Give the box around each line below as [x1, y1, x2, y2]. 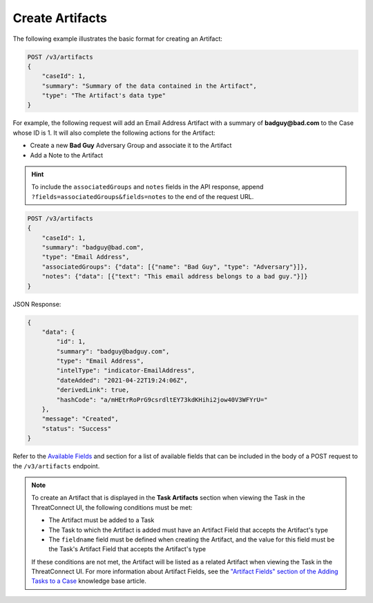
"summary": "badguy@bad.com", [41, 243, 144, 251]
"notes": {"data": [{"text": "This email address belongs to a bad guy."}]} [41, 273, 308, 280]
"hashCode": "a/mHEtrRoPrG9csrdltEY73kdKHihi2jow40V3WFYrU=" [56, 396, 268, 403]
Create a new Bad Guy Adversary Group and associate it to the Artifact [30, 142, 232, 150]
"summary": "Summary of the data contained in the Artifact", [41, 82, 257, 90]
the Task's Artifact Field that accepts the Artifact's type [48, 545, 207, 553]
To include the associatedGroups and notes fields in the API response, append [31, 183, 264, 191]
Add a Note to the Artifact [30, 151, 104, 159]
